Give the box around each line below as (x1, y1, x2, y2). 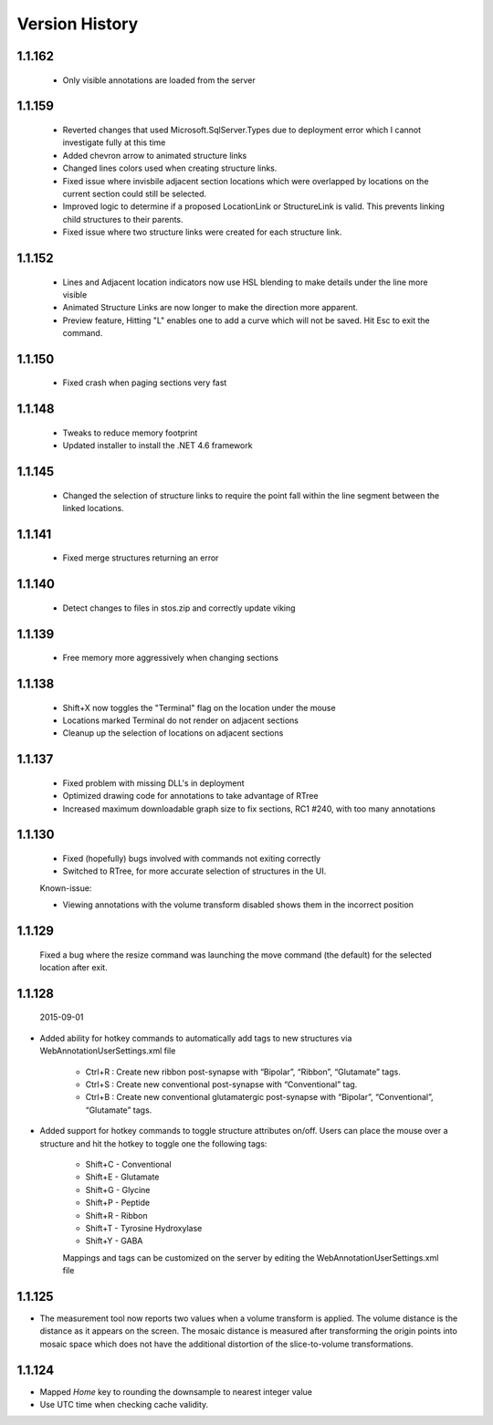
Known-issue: (39, 882, 92, 894)
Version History (16, 14, 139, 34)
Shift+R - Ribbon (85, 1210, 148, 1221)
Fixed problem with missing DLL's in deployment (62, 777, 246, 789)
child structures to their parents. (62, 214, 184, 225)
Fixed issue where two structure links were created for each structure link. (62, 226, 342, 237)
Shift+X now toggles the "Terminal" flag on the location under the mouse (62, 702, 337, 713)
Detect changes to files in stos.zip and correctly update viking (62, 602, 296, 613)
